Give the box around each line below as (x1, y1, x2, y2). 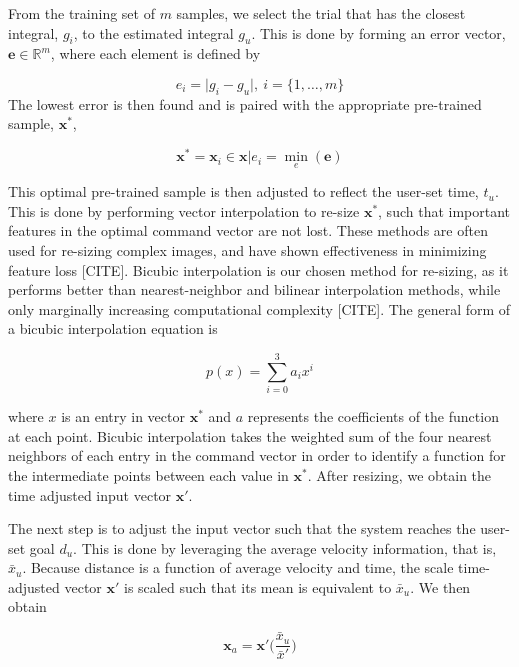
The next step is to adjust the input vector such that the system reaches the (8, 518, 476, 539)
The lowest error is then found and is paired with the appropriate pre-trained (8, 93, 482, 114)
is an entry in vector (61, 406, 185, 427)
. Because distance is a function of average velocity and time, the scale (22, 557, 454, 578)
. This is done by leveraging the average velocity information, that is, (73, 537, 497, 558)
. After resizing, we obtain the (307, 464, 492, 485)
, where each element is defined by (50, 43, 261, 64)
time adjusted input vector (8, 484, 172, 505)
